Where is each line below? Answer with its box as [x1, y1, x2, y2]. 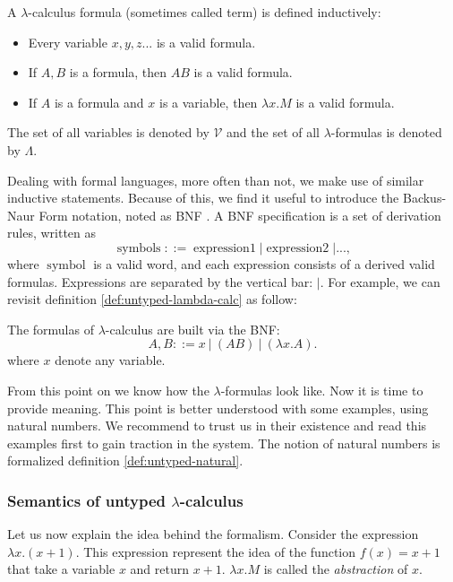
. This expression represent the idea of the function [75, 542, 356, 560]
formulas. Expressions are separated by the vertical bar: [7, 272, 313, 291]
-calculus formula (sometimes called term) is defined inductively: [28, 3, 381, 21]
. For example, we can [320, 272, 440, 291]
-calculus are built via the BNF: [105, 319, 280, 338]
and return [130, 560, 189, 578]
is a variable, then [158, 92, 258, 111]
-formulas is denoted [330, 123, 442, 142]
